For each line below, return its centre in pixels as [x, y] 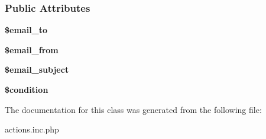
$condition [27, 89]
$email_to [26, 30]
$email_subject [37, 69]
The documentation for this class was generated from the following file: [133, 109]
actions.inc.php [32, 129]
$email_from [32, 49]
